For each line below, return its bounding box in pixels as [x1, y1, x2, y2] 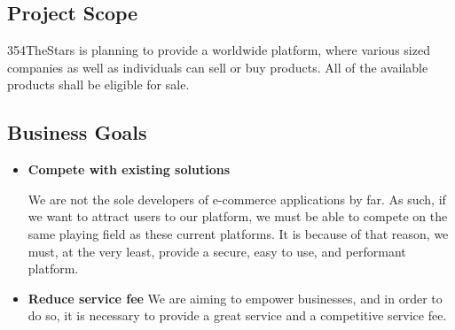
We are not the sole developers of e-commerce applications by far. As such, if [27, 189, 446, 208]
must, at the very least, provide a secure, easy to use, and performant [27, 242, 406, 260]
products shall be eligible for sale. [7, 75, 190, 94]
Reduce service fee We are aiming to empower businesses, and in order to [27, 288, 443, 307]
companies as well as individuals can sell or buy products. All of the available [7, 58, 428, 76]
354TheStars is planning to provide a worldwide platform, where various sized [7, 41, 430, 59]
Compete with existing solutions [27, 160, 231, 179]
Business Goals [7, 119, 147, 146]
